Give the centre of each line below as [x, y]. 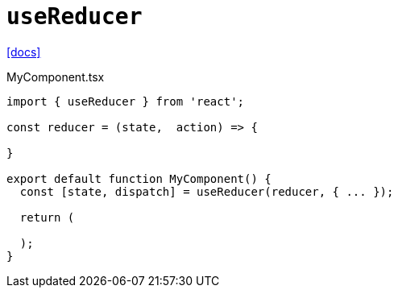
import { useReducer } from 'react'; [126, 101]
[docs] [24, 52]
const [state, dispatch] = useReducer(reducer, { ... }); [207, 191]
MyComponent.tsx [56, 77]
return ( [47, 217]
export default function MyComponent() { [139, 178]
